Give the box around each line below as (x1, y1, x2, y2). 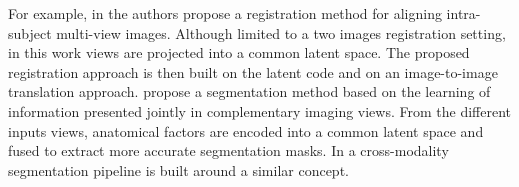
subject (8, 22, 52, 43)
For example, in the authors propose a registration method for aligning (8, 3, 442, 23)
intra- (446, 3, 481, 23)
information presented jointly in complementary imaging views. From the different (8, 100, 512, 121)
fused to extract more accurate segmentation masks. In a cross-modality (8, 140, 449, 161)
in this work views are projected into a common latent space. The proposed (8, 42, 470, 63)
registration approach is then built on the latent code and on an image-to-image (8, 61, 498, 82)
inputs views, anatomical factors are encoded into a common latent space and (8, 120, 484, 141)
